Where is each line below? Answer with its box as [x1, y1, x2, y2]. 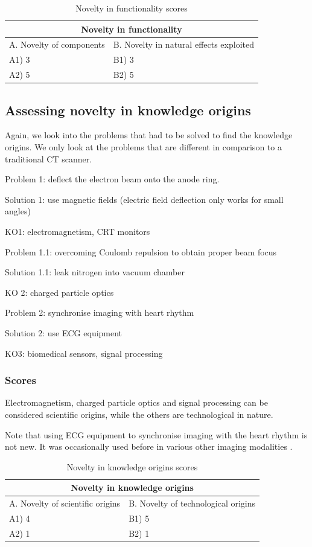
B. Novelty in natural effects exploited [113, 38, 254, 51]
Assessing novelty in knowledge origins [5, 100, 251, 119]
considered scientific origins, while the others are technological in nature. [5, 408, 273, 420]
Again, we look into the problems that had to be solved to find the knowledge [5, 129, 293, 141]
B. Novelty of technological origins [129, 497, 256, 510]
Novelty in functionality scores [75, 2, 188, 14]
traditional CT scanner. [5, 152, 92, 165]
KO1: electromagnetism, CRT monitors [5, 225, 150, 237]
